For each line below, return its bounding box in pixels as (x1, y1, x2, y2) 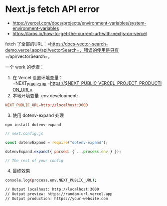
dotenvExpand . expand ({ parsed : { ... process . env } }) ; (5, 149, 122, 154)
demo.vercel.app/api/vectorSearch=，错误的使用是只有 (5, 47, 119, 53)
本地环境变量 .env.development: (12, 92, 78, 98)
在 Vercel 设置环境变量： (12, 74, 63, 80)
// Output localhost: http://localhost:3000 (5, 187, 99, 192)
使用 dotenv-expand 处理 (12, 112, 64, 118)
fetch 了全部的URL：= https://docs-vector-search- (5, 41, 108, 47)
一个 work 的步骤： (5, 64, 44, 70)
